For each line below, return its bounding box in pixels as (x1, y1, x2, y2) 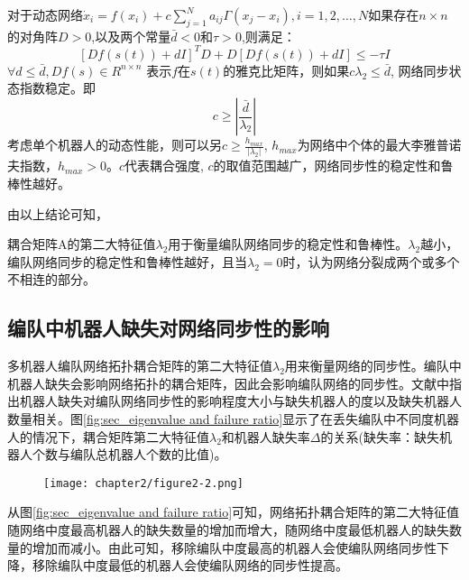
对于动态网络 (7, 5, 83, 23)
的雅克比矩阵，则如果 (223, 60, 350, 79)
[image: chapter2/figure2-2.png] (43, 476, 244, 490)
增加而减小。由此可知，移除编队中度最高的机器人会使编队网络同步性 (32, 538, 437, 557)
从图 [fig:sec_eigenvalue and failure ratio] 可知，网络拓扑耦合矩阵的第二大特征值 (7, 502, 460, 521)
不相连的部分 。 (7, 270, 96, 289)
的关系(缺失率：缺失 (320, 427, 439, 446)
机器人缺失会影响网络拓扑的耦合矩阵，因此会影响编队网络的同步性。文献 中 (7, 373, 449, 392)
